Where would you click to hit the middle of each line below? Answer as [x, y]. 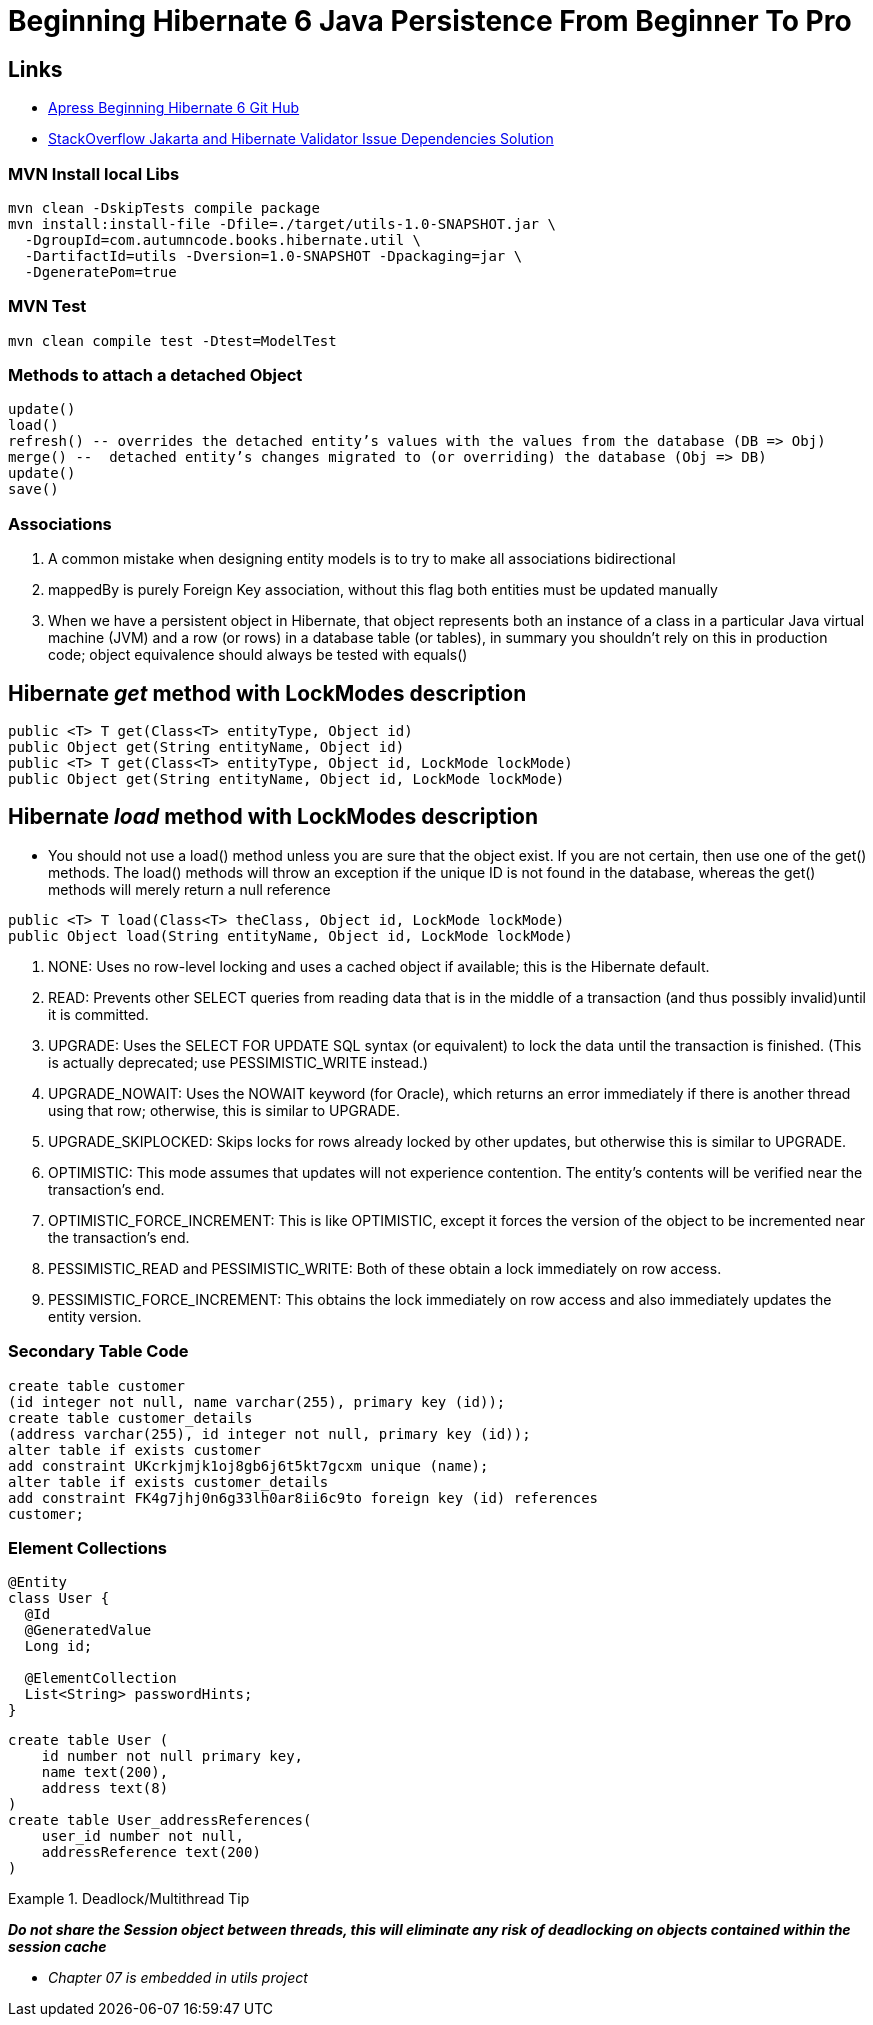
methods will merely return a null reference [189, 889]
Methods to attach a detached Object [155, 375]
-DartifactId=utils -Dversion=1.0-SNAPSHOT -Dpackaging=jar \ [273, 255]
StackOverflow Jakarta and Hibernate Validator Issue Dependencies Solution [301, 139]
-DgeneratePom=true [100, 271]
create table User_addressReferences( [160, 1820]
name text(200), [105, 1772]
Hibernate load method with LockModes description [273, 817]
